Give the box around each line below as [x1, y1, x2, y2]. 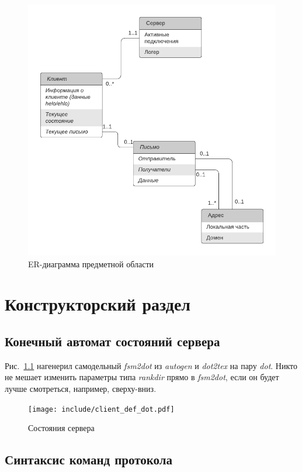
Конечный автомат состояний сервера [5, 332, 220, 350]
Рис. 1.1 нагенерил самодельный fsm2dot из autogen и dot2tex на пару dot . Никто [5, 359, 298, 371]
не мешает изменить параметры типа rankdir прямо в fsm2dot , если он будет [5, 371, 279, 383]
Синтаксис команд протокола [5, 450, 173, 468]
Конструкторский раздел [5, 292, 191, 316]
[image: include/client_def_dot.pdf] [28, 405, 175, 414]
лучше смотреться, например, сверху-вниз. [5, 383, 157, 395]
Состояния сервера [28, 422, 95, 434]
